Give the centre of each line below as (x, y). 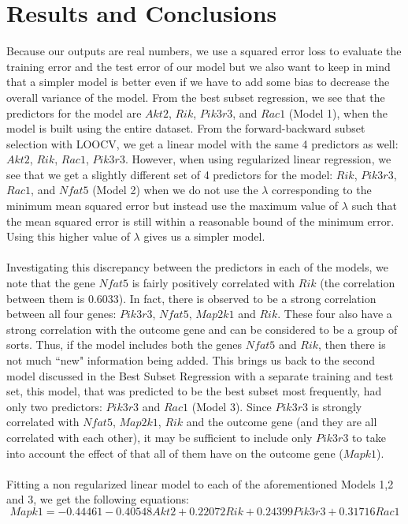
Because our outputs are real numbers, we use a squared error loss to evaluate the (204, 51)
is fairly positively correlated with (213, 283)
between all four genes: (61, 314)
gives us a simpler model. (204, 236)
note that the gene (51, 283)
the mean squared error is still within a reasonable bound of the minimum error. (200, 221)
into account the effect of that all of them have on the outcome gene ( (175, 453)
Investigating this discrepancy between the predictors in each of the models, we (198, 267)
